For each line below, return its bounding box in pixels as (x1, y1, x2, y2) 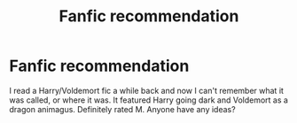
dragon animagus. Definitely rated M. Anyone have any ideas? (9, 104, 237, 114)
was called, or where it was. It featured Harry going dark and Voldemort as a (9, 95, 288, 105)
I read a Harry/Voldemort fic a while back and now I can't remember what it (9, 85, 284, 96)
